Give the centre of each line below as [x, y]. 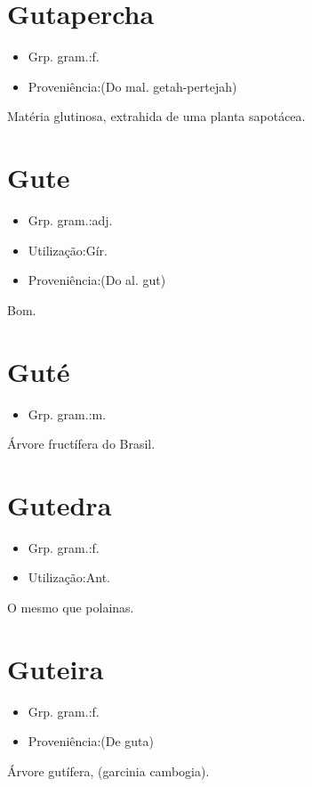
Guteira [56, 668]
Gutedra [60, 504]
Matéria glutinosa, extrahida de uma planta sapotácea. [156, 116]
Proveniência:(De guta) [91, 741]
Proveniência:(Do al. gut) [97, 280]
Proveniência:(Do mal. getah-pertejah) [132, 86]
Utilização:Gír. [68, 250]
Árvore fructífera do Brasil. [81, 444]
